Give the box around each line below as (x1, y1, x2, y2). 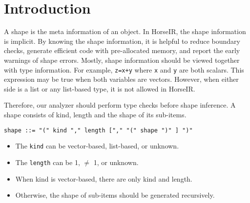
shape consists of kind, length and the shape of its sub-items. (4, 109, 187, 119)
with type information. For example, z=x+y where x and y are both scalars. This (4, 64, 244, 74)
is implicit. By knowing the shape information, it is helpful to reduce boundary (4, 36, 240, 46)
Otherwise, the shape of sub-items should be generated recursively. (15, 190, 215, 200)
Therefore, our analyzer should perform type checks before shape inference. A (4, 100, 236, 110)
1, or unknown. (93, 157, 139, 167)
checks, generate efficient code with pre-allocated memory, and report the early (4, 45, 240, 55)
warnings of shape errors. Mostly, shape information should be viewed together (4, 55, 240, 65)
